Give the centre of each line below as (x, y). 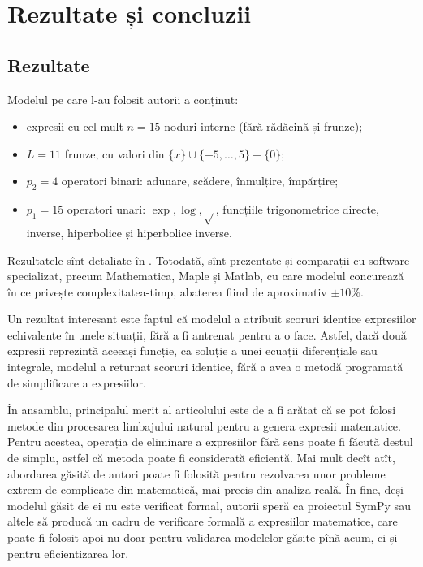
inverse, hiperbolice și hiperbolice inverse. (129, 232)
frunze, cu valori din (114, 153)
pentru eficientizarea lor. (68, 553)
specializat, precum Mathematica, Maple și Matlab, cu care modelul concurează (206, 276)
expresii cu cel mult (75, 126)
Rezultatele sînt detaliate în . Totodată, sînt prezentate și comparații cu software (209, 260)
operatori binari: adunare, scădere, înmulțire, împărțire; (200, 181)
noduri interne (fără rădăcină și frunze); (263, 126)
